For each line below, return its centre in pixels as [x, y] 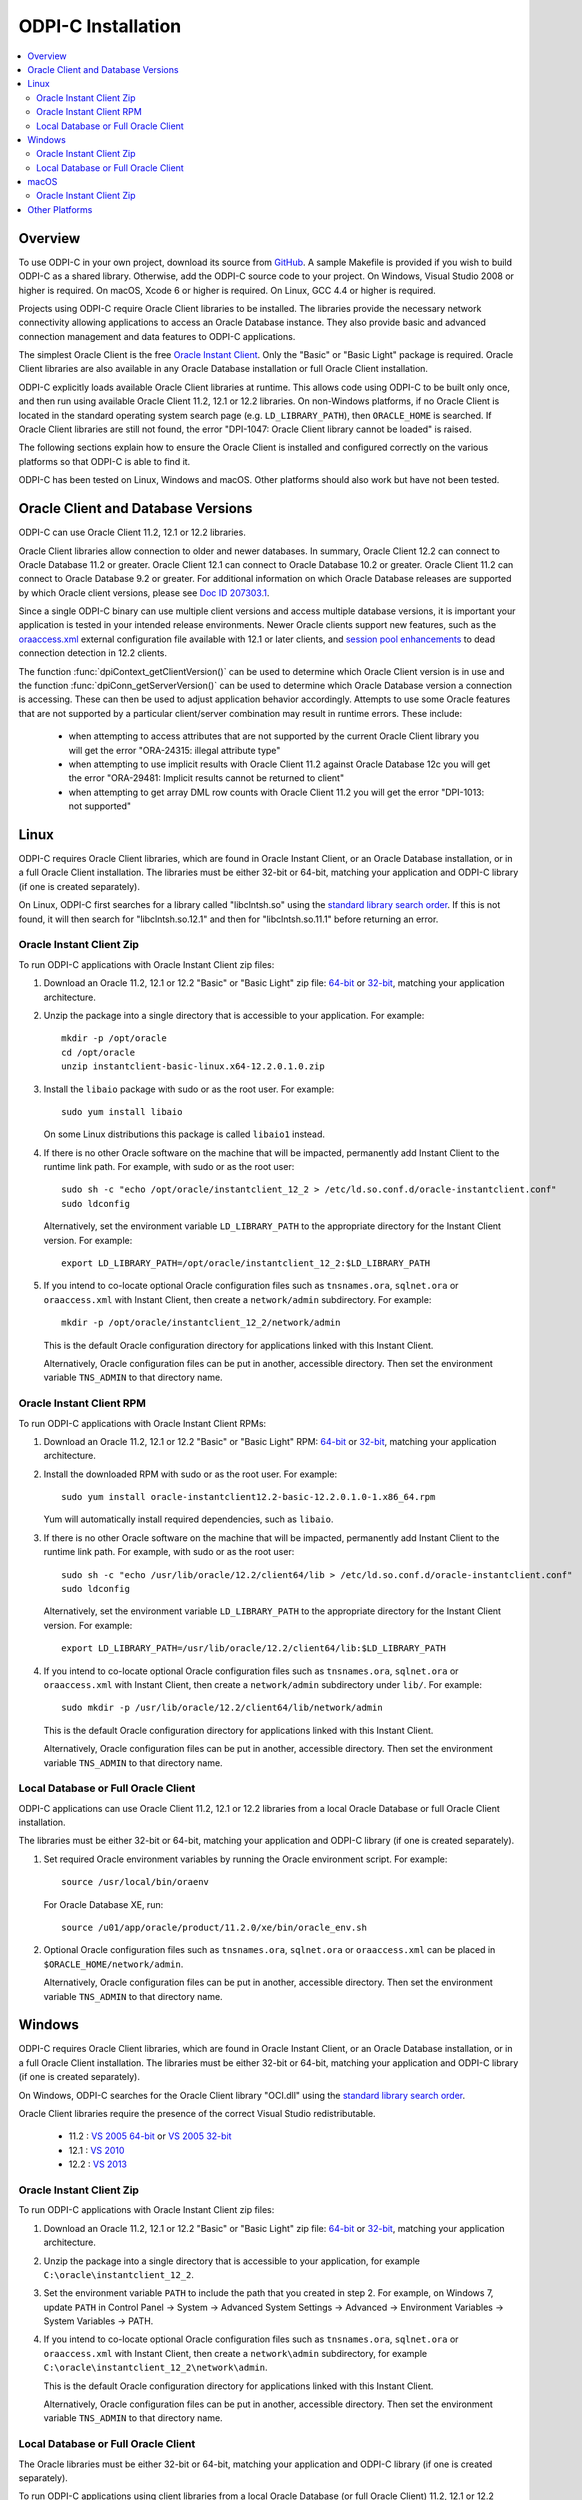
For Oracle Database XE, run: [103, 1904]
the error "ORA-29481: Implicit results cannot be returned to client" [206, 778]
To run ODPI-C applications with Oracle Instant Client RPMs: [142, 1423]
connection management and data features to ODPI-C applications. [157, 336]
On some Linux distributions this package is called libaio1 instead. [184, 1134]
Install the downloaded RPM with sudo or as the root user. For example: [190, 1474]
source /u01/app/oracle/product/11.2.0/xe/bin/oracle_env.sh [214, 1928]
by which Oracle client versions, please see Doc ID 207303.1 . [144, 592]
